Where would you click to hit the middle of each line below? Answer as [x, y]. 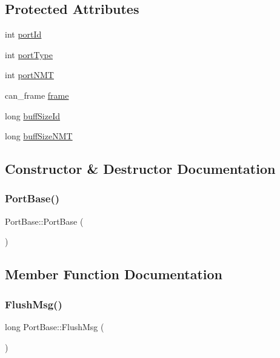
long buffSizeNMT [39, 136]
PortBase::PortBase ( [44, 221]
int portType [29, 54]
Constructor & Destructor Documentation [140, 169]
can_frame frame [37, 95]
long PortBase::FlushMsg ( [55, 326]
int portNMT [29, 75]
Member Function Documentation [114, 274]
